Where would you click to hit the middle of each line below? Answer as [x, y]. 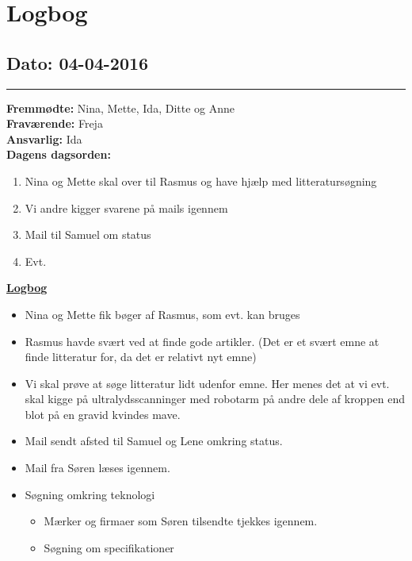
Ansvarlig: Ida [44, 138]
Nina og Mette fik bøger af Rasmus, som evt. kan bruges [162, 314]
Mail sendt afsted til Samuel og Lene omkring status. [154, 441]
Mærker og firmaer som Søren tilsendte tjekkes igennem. [181, 521]
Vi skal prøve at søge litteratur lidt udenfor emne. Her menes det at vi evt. [207, 383]
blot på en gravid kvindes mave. [103, 414]
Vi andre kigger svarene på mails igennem [126, 207]
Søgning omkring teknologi [90, 494]
